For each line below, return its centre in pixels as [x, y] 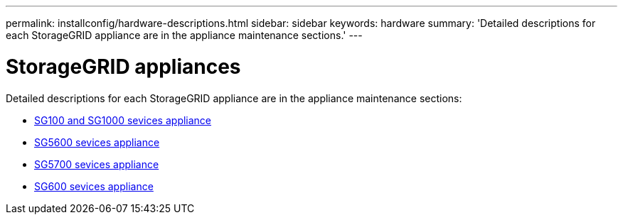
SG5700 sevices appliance [97, 164]
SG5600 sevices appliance [97, 142]
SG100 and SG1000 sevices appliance [123, 120]
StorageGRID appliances [123, 66]
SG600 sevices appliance [94, 186]
